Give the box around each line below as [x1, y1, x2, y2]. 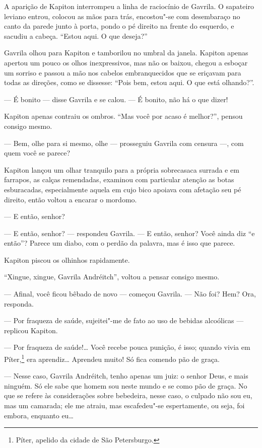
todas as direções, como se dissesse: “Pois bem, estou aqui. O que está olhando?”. [4, 77, 254, 88]
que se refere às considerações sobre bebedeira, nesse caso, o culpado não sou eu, [4, 390, 252, 401]
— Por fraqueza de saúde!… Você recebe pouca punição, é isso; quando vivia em [4, 342, 250, 352]
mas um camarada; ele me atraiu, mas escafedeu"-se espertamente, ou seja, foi [4, 400, 245, 411]
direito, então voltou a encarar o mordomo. [4, 194, 137, 204]
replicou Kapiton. [4, 325, 58, 335]
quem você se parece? [4, 147, 71, 158]
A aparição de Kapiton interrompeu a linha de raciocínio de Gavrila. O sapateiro [4, 1, 254, 11]
